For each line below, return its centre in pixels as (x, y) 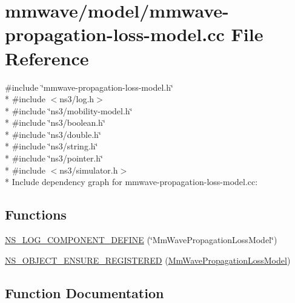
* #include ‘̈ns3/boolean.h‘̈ (55, 122)
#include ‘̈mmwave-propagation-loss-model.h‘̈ (89, 87)
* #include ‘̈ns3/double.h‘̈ (53, 134)
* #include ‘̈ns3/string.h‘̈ (51, 146)
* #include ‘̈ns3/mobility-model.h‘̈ (69, 110)
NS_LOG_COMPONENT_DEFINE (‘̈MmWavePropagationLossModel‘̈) (141, 240)
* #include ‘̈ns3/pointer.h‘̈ (54, 158)
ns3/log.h (77, 99)
